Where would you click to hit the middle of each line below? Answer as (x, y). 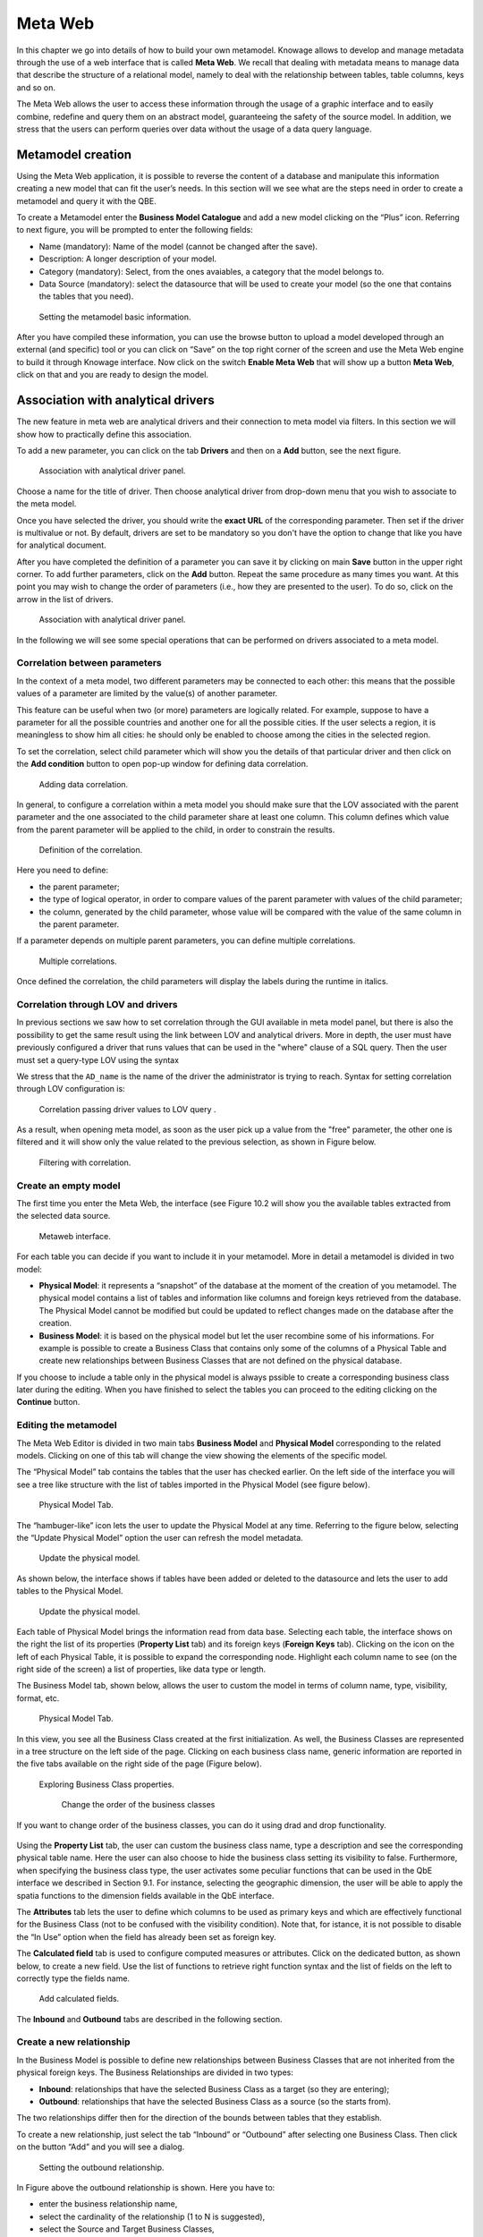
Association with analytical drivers (115, 400)
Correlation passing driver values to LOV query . (127, 1109)
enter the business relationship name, (108, 2204)
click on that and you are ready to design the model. (113, 375)
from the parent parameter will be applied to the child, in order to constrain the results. (176, 829)
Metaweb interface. (75, 1236)
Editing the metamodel (67, 1425)
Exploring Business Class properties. (106, 1784)
